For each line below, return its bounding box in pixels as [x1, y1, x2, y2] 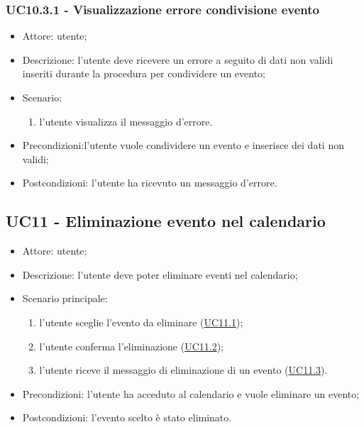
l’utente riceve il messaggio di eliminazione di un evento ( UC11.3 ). [39, 362, 328, 377]
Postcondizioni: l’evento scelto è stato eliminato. [22, 410, 232, 425]
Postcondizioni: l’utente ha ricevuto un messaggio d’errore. [22, 175, 277, 190]
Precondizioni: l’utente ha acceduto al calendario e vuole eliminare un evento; [22, 386, 360, 401]
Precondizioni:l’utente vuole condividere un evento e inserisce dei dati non [22, 138, 344, 152]
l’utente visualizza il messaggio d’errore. [39, 113, 213, 128]
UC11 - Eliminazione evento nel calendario [6, 210, 326, 232]
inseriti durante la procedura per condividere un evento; [22, 66, 265, 81]
